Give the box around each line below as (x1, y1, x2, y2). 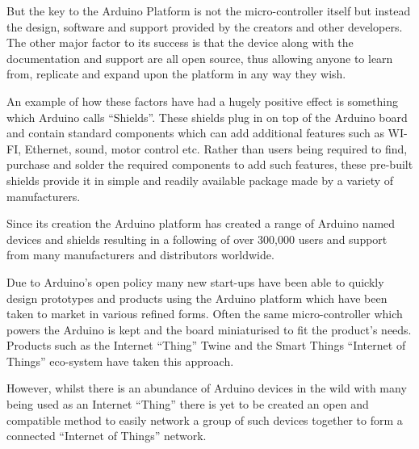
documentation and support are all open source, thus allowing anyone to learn (6, 49, 393, 66)
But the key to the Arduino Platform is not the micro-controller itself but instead (6, 2, 411, 19)
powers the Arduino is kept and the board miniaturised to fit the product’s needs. (6, 321, 412, 338)
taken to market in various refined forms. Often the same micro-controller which (6, 305, 403, 322)
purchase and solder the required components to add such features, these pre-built (6, 156, 413, 173)
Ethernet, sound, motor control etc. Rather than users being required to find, (24, 140, 408, 157)
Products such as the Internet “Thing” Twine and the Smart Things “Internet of (6, 337, 406, 354)
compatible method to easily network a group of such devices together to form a (6, 411, 403, 428)
